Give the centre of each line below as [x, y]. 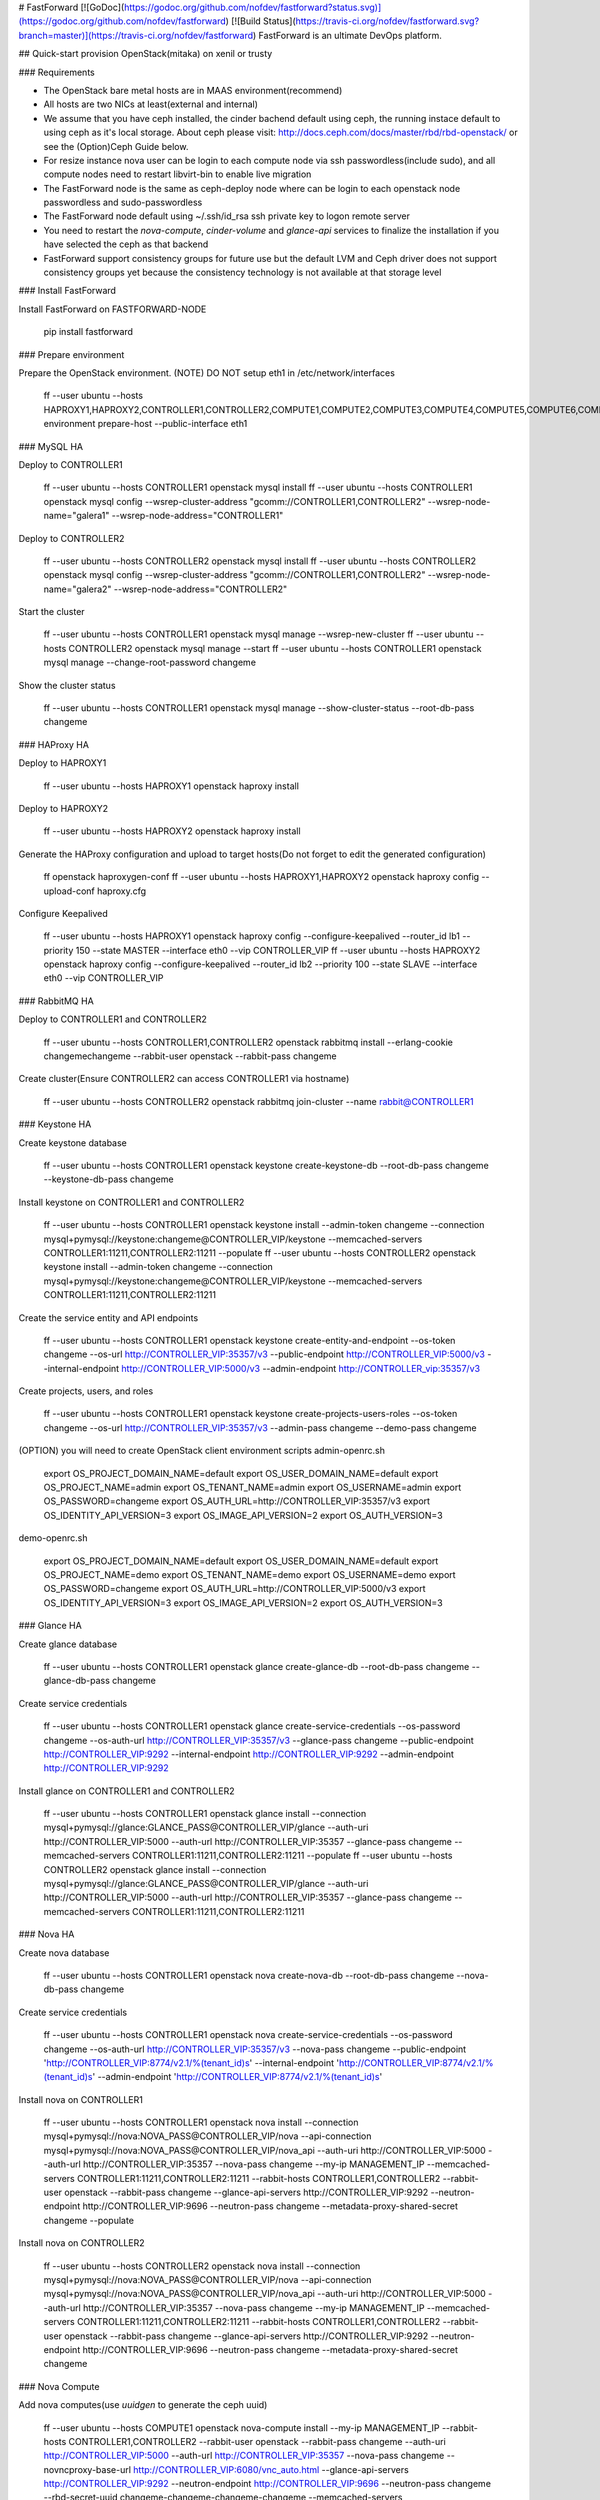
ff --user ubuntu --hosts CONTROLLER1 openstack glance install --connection [205, 1814]
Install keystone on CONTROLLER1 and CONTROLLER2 [131, 1202]
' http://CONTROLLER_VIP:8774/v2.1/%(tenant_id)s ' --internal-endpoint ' [191, 2062]
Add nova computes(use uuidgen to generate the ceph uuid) [143, 2405]
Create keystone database [72, 1142]
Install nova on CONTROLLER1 [81, 2099]
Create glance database [68, 1644]
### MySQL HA [51, 446]
